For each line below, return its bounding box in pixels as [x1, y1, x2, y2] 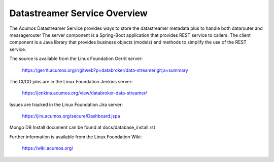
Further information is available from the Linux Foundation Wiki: [9, 134, 142, 140]
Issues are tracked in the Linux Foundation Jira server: [9, 101, 123, 107]
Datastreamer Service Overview [9, 8, 148, 19]
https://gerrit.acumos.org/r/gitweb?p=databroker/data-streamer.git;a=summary [22, 67, 189, 73]
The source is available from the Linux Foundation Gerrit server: [9, 56, 143, 62]
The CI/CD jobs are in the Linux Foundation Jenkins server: [9, 78, 133, 84]
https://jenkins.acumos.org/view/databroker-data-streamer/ [22, 90, 147, 96]
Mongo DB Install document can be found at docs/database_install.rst [9, 124, 155, 131]
